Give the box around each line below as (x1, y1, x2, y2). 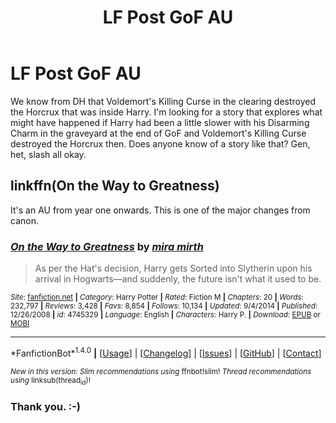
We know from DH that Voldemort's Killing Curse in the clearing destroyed (10, 95, 317, 107)
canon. (10, 214, 39, 226)
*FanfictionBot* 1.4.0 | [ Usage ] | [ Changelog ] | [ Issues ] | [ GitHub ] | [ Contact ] (10, 346, 322, 359)
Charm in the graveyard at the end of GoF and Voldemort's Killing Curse (10, 127, 307, 139)
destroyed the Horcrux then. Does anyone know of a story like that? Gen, (10, 137, 311, 150)
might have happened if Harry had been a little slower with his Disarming (10, 116, 310, 128)
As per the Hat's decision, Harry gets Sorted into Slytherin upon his (34, 262, 313, 275)
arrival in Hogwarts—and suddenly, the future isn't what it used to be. (34, 273, 322, 285)
